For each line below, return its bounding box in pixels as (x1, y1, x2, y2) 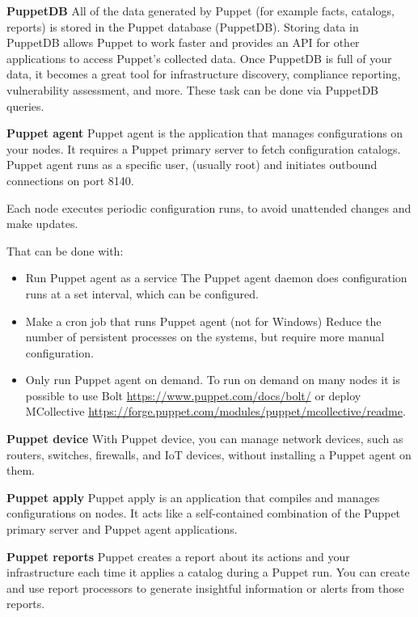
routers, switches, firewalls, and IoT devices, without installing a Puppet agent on (6, 446, 412, 463)
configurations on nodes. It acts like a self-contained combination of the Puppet (6, 505, 401, 522)
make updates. (6, 215, 78, 232)
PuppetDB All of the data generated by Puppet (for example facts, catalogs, (6, 2, 395, 19)
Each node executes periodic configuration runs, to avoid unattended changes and (6, 199, 412, 216)
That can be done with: (6, 242, 124, 259)
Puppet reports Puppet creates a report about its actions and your (6, 547, 350, 564)
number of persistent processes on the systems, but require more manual (25, 328, 385, 345)
